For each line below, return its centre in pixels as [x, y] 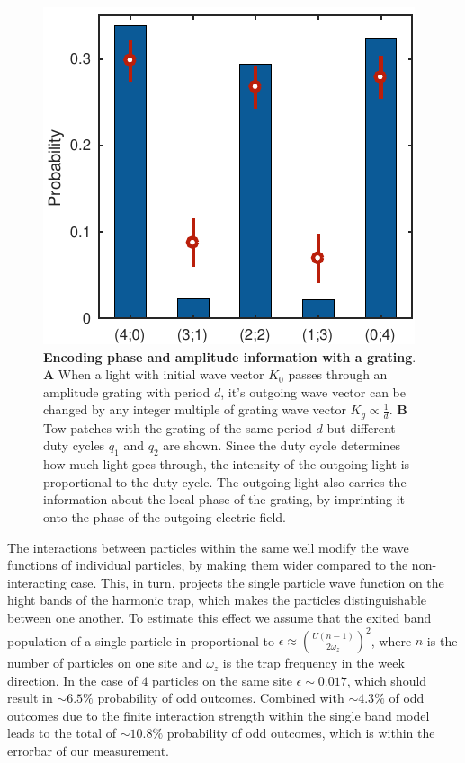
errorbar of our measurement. [88, 751]
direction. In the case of [72, 680]
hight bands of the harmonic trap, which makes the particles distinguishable [217, 600]
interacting [37, 582]
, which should [387, 680]
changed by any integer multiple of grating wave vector [195, 409]
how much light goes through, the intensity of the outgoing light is [227, 464]
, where [391, 640]
